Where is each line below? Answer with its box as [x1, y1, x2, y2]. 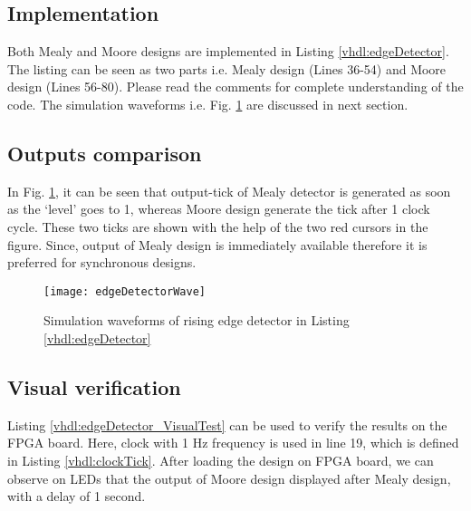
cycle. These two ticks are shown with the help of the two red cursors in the [7, 217, 428, 236]
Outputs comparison [7, 139, 202, 167]
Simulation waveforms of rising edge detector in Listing [43, 311, 350, 330]
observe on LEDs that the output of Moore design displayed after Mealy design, [7, 468, 451, 487]
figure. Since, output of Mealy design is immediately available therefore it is [7, 235, 428, 254]
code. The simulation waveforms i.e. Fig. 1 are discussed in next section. [7, 94, 409, 113]
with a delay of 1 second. [7, 487, 146, 506]
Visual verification [7, 372, 181, 400]
